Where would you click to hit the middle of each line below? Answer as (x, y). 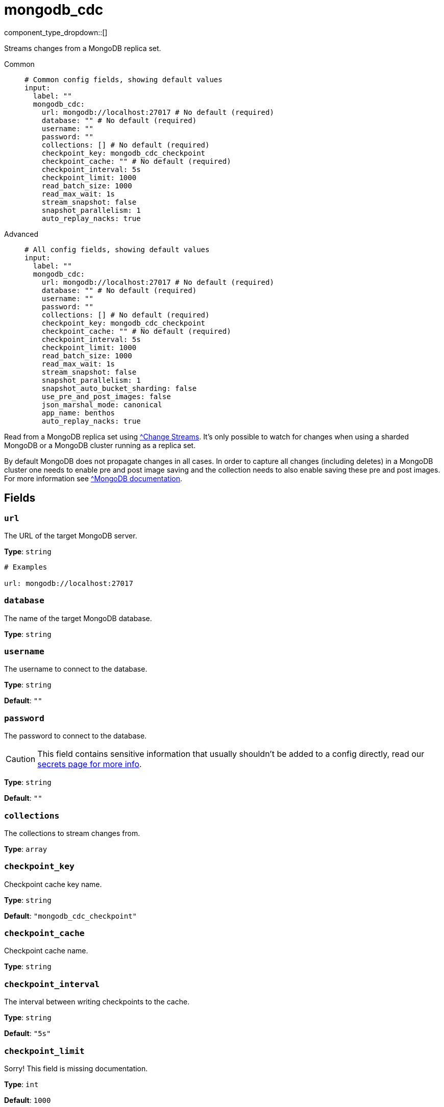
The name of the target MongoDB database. (78, 618)
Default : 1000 (28, 1100)
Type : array (26, 849)
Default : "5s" (28, 1034)
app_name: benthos (78, 413)
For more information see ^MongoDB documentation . (93, 478)
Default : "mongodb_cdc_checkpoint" (70, 916)
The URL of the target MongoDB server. (71, 535)
